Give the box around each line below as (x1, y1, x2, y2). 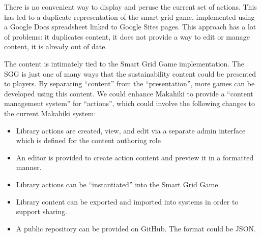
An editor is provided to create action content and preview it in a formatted (16, 152, 254, 162)
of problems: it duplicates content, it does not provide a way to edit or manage (4, 31, 250, 42)
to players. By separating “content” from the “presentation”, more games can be (4, 78, 255, 89)
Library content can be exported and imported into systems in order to (16, 196, 239, 207)
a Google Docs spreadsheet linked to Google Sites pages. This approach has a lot (4, 21, 256, 32)
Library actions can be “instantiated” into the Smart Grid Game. (16, 179, 220, 189)
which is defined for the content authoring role (16, 135, 161, 146)
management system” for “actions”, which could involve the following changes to (4, 98, 255, 109)
